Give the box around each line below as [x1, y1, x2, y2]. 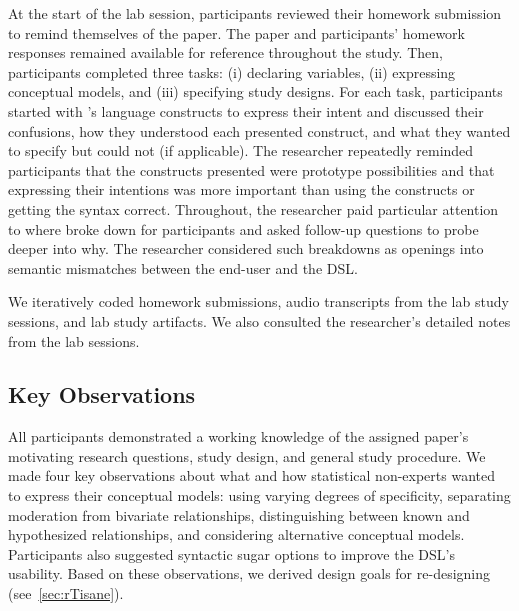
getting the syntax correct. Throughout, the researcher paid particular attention [8, 198, 499, 219]
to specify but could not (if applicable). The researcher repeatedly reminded [8, 140, 474, 161]
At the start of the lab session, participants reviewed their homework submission [8, 3, 502, 23]
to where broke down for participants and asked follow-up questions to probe [8, 218, 479, 239]
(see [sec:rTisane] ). [8, 583, 124, 604]
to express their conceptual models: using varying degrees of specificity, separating [8, 485, 511, 506]
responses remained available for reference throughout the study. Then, [8, 42, 443, 63]
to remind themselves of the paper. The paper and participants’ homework [8, 22, 465, 43]
